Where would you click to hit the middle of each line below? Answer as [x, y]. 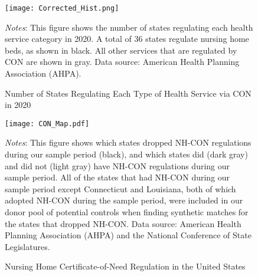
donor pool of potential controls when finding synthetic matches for [127, 212]
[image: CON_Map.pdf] [47, 124]
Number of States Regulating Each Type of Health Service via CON [128, 93]
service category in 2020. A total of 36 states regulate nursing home [127, 39]
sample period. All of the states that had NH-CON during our [117, 177]
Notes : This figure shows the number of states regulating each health [129, 27]
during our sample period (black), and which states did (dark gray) [126, 154]
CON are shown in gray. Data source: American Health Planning [122, 62]
